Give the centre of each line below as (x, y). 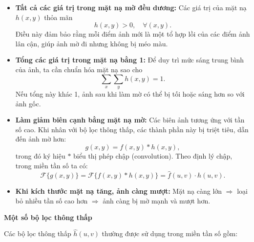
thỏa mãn (58, 17)
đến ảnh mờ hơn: (41, 139)
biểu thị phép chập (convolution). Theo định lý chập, (153, 155)
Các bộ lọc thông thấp (38, 233)
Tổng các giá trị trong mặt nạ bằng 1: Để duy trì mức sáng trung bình (129, 60)
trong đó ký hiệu (40, 155)
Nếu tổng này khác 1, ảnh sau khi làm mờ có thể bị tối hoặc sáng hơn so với (130, 93)
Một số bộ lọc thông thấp (48, 217)
